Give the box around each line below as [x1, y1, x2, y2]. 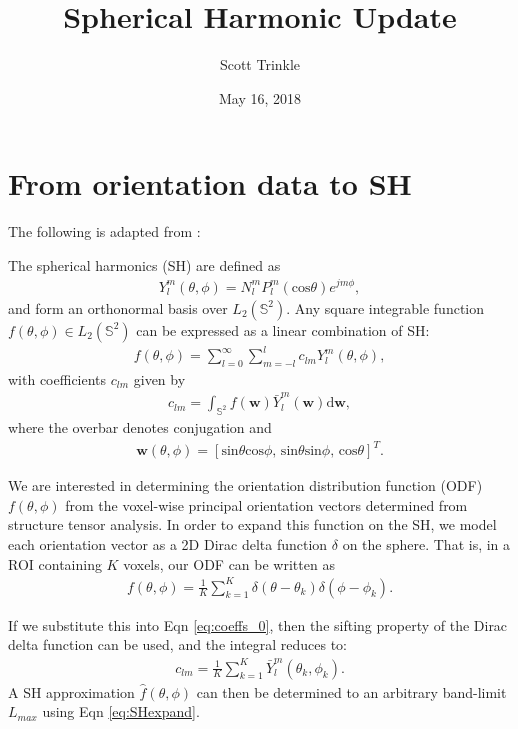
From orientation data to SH [8, 163, 412, 204]
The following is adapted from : [8, 221, 201, 242]
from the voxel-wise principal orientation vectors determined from [65, 494, 468, 515]
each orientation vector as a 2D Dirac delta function [8, 533, 328, 554]
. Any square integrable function [286, 297, 485, 318]
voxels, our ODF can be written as [123, 553, 335, 574]
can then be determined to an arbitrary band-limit [196, 681, 507, 702]
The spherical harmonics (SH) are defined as [8, 254, 281, 275]
